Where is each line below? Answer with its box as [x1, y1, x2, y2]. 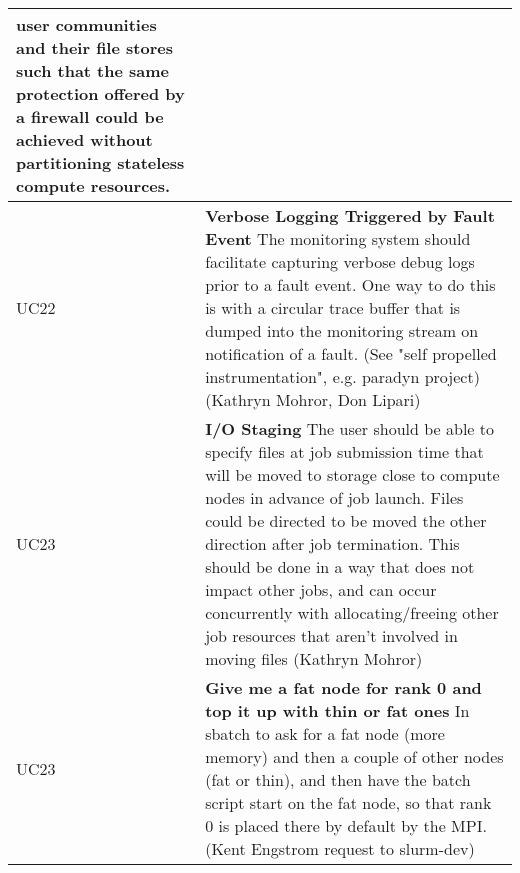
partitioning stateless [16, 151, 185, 174]
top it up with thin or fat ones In [205, 699, 470, 722]
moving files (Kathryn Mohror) [205, 647, 423, 670]
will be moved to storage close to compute [205, 463, 500, 486]
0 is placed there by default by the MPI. [205, 814, 487, 837]
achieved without [16, 128, 153, 151]
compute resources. [16, 174, 171, 197]
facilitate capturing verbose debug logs [205, 250, 475, 273]
